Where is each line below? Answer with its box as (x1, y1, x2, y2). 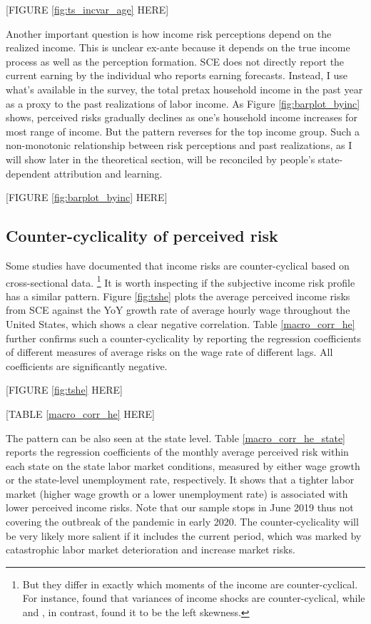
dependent (6, 165, 51, 180)
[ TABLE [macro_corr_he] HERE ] (6, 406, 156, 421)
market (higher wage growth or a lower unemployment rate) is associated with (6, 486, 348, 501)
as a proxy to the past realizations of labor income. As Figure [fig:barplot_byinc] (6, 96, 360, 111)
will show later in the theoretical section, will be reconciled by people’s (6, 151, 315, 166)
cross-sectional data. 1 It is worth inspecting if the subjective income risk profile (6, 272, 355, 290)
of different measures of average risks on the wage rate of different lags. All (6, 344, 333, 359)
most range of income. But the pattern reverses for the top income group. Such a (6, 123, 360, 138)
